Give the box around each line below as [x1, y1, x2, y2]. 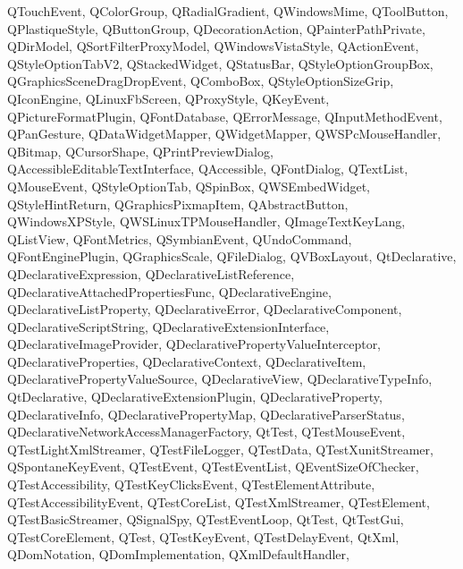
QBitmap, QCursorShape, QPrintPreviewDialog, [7, 141, 274, 160]
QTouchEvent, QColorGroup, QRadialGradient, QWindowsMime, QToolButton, [7, 2, 449, 20]
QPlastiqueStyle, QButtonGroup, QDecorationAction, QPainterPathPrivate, [7, 19, 425, 38]
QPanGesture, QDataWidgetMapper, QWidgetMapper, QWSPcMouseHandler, [7, 124, 442, 143]
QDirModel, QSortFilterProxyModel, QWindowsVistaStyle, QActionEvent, [7, 37, 419, 55]
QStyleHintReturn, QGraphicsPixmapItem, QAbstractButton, [7, 194, 349, 213]
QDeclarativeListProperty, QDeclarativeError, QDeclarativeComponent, [7, 300, 402, 318]
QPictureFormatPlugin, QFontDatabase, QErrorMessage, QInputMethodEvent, [7, 106, 442, 125]
